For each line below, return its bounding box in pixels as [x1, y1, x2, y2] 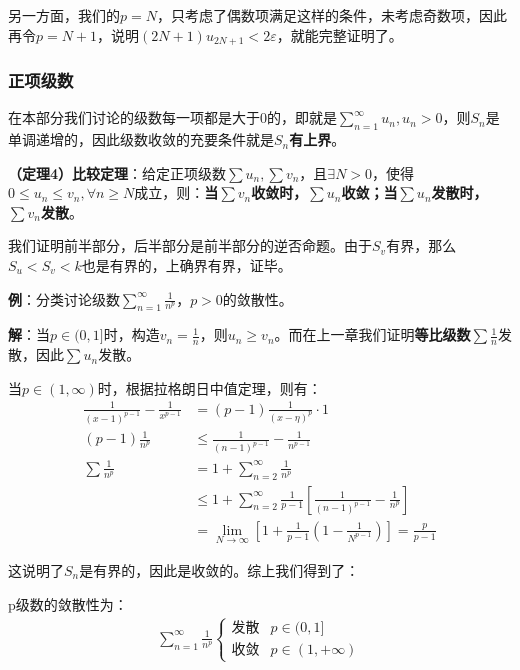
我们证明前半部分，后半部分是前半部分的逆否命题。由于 [8, 235, 372, 256]
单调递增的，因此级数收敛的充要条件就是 [8, 129, 274, 150]
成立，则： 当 [134, 182, 219, 203]
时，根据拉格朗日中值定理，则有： [97, 377, 322, 398]
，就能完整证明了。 [276, 24, 403, 45]
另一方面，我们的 [8, 5, 120, 25]
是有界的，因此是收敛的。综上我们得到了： [79, 559, 360, 580]
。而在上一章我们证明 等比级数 [274, 324, 471, 345]
